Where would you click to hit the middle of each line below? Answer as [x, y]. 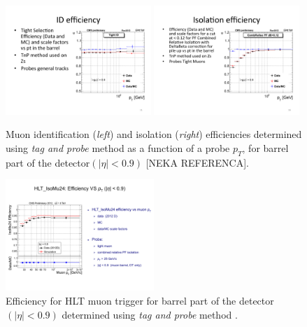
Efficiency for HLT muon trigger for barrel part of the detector [140, 300]
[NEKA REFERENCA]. [197, 162]
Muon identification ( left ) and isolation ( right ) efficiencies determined [154, 134]
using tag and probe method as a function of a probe [118, 148]
